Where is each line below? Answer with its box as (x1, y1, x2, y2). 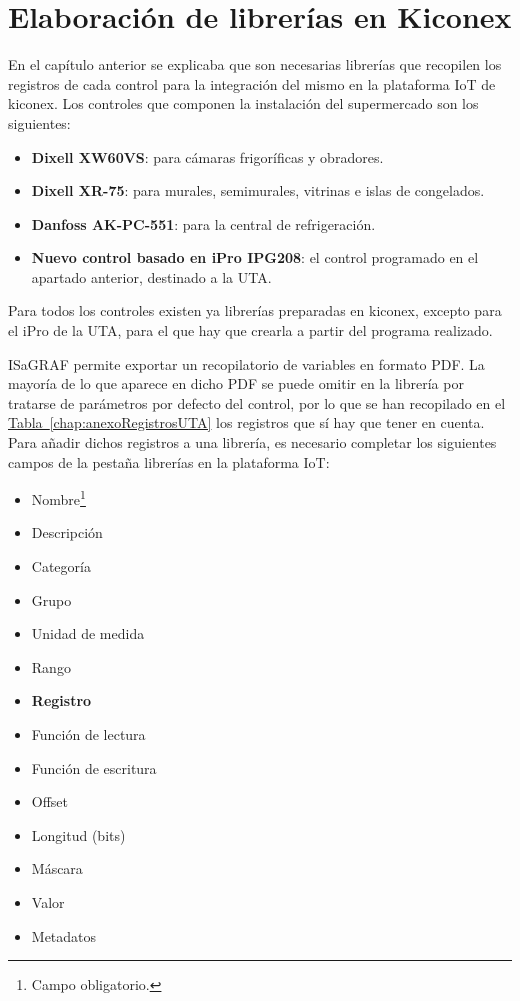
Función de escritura (31, 757, 157, 778)
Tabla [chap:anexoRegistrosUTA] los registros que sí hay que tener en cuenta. (8, 412, 485, 433)
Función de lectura (31, 724, 146, 745)
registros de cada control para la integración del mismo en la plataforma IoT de (8, 73, 496, 94)
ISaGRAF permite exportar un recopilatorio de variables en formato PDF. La (8, 353, 485, 374)
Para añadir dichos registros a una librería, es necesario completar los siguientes (8, 432, 497, 453)
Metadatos (31, 925, 97, 946)
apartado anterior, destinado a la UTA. (31, 266, 272, 287)
